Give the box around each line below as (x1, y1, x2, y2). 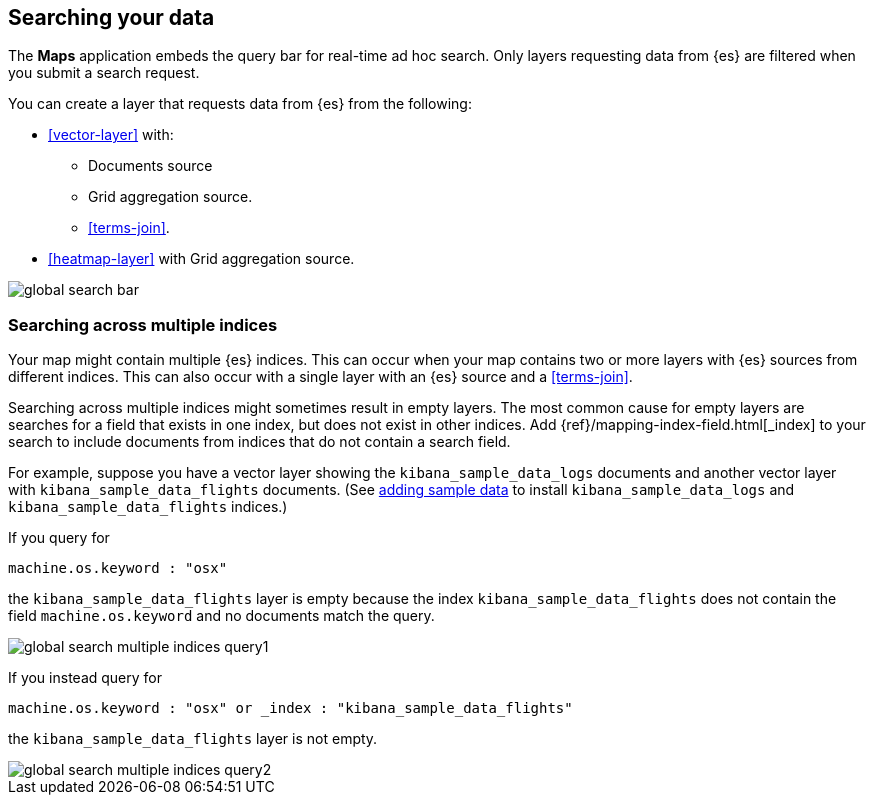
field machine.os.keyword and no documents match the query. (8, 607, 435, 625)
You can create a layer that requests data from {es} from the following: (8, 95, 472, 113)
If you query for (8, 529, 110, 547)
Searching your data (8, 5, 215, 30)
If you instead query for (8, 669, 162, 687)
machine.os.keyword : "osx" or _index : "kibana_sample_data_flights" (8, 700, 573, 717)
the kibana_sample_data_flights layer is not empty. (8, 730, 378, 748)
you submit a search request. (8, 64, 200, 82)
